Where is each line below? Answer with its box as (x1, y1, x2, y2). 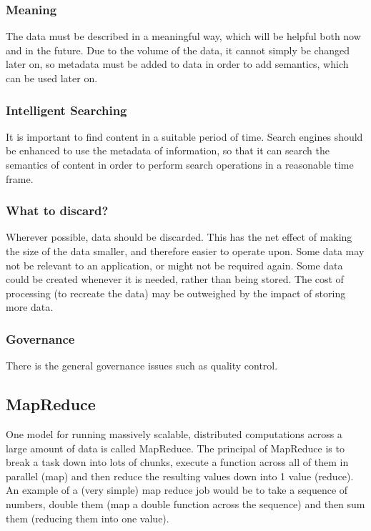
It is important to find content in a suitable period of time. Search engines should (6, 129, 363, 144)
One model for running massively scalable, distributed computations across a (6, 426, 342, 441)
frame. (6, 171, 34, 186)
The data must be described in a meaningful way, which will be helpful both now (6, 29, 361, 44)
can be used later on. (6, 71, 98, 85)
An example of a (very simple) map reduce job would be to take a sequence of (6, 482, 348, 497)
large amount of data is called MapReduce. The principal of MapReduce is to (6, 440, 345, 455)
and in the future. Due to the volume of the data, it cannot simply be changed (6, 42, 350, 57)
